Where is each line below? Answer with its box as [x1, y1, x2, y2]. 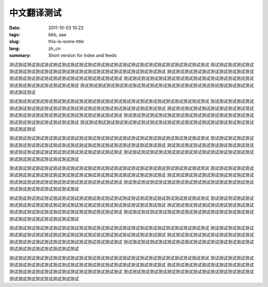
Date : [9, 25, 21, 31]
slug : [9, 39, 20, 45]
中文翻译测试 [9, 7, 62, 18]
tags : [9, 31, 20, 37]
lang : [9, 45, 20, 52]
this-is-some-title [48, 39, 84, 45]
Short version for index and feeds [48, 53, 117, 58]
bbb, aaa [48, 31, 67, 37]
